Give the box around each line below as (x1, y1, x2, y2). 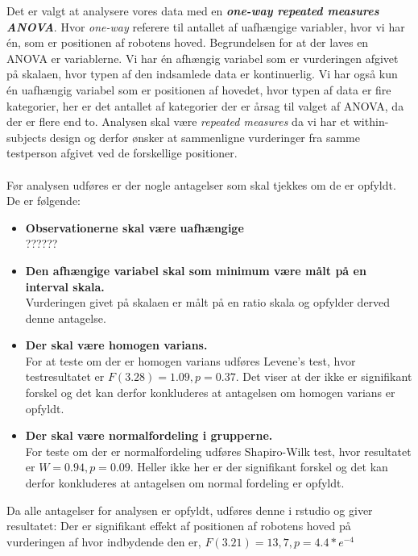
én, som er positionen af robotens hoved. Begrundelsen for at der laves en (6, 34, 369, 51)
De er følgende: (6, 192, 81, 209)
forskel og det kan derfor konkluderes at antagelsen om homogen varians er (25, 384, 395, 401)
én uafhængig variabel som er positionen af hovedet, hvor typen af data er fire (6, 81, 391, 98)
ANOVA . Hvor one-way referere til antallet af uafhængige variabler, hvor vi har (6, 18, 405, 35)
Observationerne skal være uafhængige (25, 219, 244, 236)
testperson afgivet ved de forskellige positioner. (6, 144, 238, 161)
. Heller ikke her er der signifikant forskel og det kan (130, 458, 388, 475)
